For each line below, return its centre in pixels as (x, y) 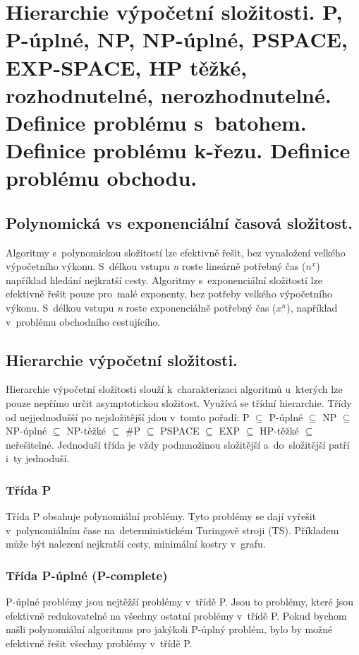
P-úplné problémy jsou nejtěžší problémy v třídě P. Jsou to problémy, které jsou (180, 602)
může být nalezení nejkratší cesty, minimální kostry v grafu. (136, 544)
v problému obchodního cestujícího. (83, 321)
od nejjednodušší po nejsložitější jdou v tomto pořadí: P (128, 417)
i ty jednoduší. (38, 458)
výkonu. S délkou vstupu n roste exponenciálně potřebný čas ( (141, 308)
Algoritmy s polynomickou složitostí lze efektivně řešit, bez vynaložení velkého (176, 252)
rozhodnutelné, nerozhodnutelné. (169, 94)
